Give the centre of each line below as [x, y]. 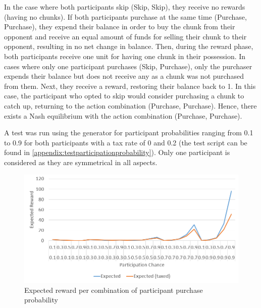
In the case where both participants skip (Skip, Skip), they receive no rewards [125, 7]
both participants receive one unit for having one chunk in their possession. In [125, 56]
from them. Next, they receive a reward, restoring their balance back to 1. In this [130, 86]
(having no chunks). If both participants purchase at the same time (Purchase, [125, 16]
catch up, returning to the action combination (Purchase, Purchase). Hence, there [130, 105]
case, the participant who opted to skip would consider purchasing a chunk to [124, 96]
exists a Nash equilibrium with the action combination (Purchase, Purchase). [123, 115]
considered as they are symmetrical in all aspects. [81, 162]
